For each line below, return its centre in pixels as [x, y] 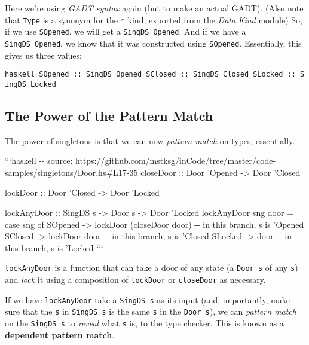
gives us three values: [43, 55]
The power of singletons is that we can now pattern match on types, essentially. [150, 140]
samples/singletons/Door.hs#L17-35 [71, 172]
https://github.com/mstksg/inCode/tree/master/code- [176, 161]
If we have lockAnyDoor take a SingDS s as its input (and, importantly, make [147, 299]
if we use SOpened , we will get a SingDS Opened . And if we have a [126, 31]
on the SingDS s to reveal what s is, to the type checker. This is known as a [144, 323]
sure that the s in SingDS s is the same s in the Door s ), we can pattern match [151, 311]
